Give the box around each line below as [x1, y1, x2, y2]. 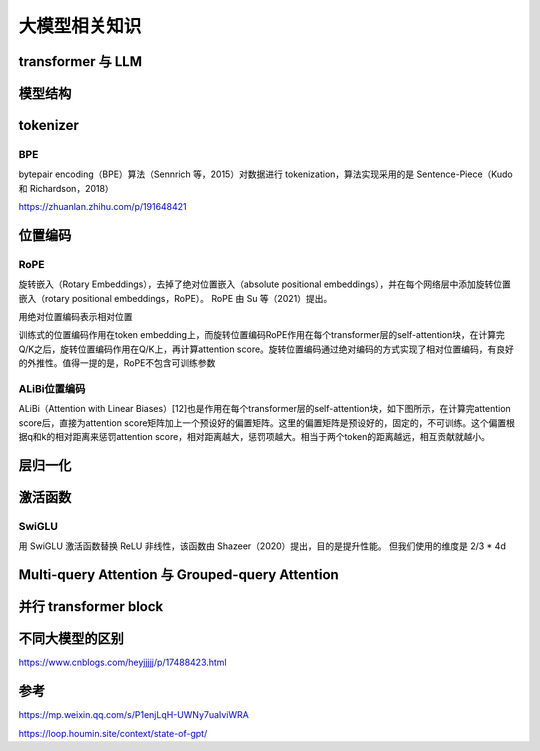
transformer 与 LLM [18, 53, 142, 70]
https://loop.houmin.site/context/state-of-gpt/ [18, 727, 208, 739]
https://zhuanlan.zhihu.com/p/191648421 [18, 201, 187, 213]
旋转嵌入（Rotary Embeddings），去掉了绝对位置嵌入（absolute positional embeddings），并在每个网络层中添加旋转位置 [18, 278, 512, 290]
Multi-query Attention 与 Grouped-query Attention [18, 566, 339, 584]
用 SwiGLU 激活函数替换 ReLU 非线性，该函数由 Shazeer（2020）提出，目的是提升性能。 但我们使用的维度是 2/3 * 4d [18, 540, 507, 552]
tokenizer [18, 117, 80, 134]
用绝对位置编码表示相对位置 [18, 311, 133, 323]
